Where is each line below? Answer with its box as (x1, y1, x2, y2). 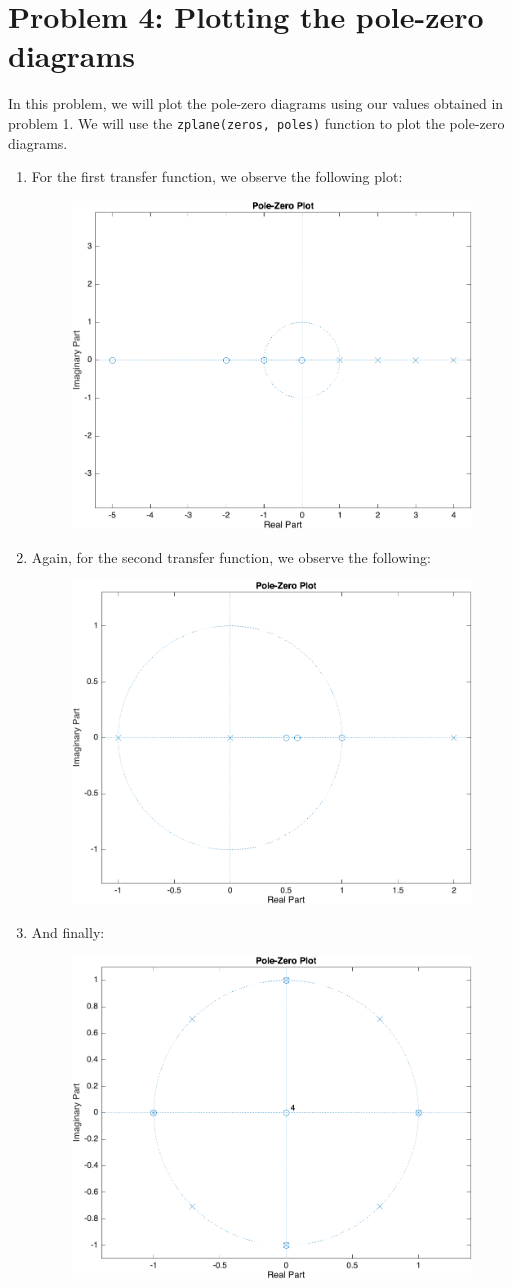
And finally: (31, 921, 105, 942)
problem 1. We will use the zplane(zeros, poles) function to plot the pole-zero (8, 112, 505, 133)
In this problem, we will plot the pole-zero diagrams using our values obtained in (8, 93, 504, 114)
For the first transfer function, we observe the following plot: (31, 166, 403, 187)
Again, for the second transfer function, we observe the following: (31, 546, 431, 567)
